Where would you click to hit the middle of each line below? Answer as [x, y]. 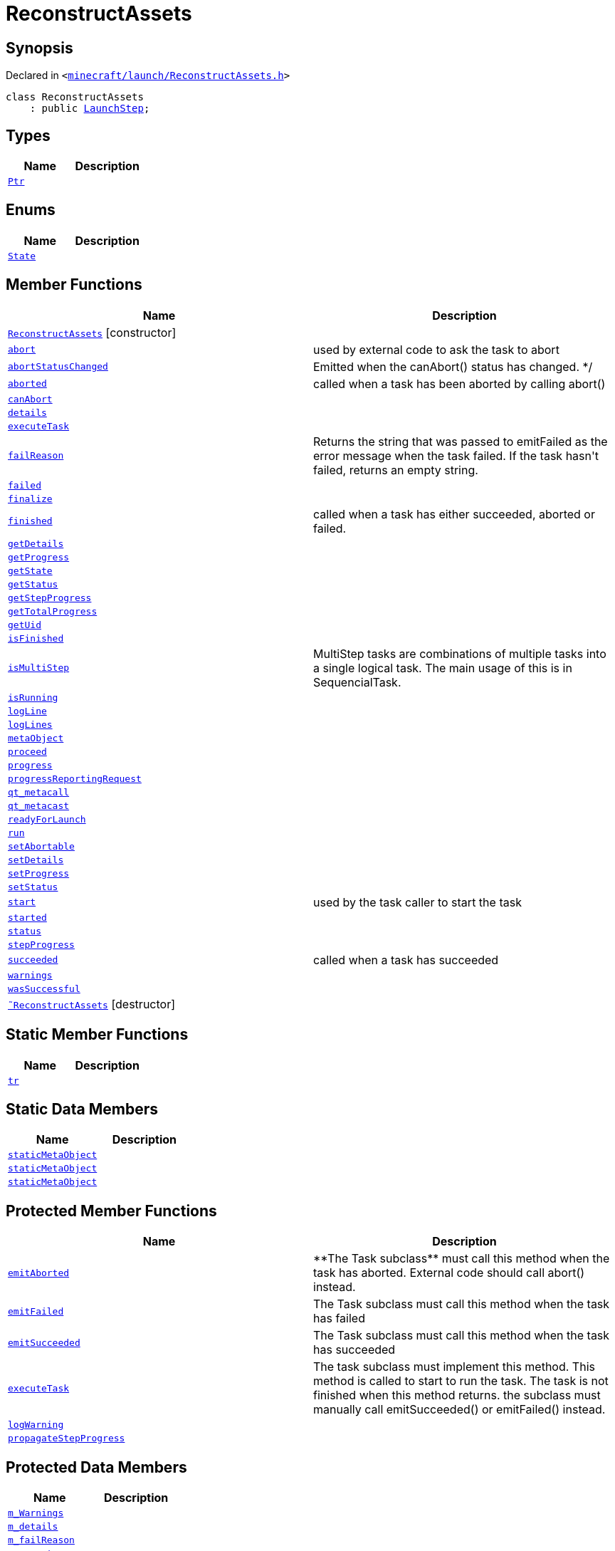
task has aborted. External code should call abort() [449, 1273]
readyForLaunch [47, 819]
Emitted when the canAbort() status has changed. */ [453, 366]
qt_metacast [39, 805]
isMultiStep [39, 668]
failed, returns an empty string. [396, 470]
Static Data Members [82, 1109]
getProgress [39, 557]
